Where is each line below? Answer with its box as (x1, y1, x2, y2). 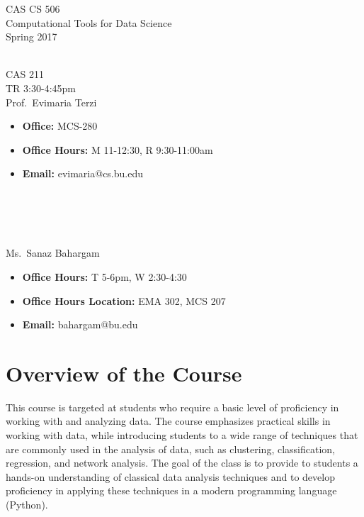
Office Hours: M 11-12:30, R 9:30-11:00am (22, 142, 213, 157)
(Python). (6, 496, 48, 511)
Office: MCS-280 (22, 118, 98, 133)
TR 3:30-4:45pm (6, 80, 76, 95)
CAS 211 (6, 67, 45, 82)
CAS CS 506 (6, 1, 60, 16)
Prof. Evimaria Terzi (6, 94, 97, 109)
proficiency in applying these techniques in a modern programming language (6, 483, 337, 498)
